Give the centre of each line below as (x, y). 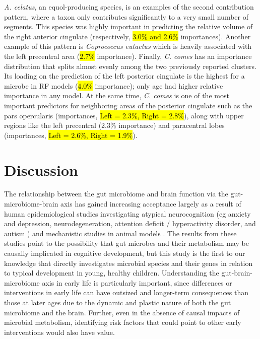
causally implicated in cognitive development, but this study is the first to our (125, 253)
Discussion (41, 169)
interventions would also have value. (59, 332)
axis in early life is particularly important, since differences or (137, 282)
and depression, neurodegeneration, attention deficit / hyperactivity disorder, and (130, 223)
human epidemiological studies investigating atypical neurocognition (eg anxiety (127, 213)
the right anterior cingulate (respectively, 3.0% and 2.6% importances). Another (127, 36)
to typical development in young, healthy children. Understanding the (112, 273)
